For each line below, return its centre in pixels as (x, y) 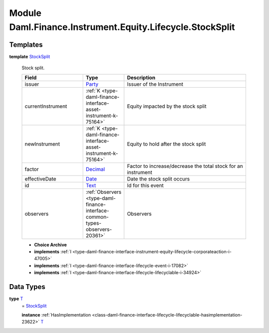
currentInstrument (46, 106)
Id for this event (145, 185)
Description (141, 77)
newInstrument (42, 144)
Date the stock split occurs (159, 178)
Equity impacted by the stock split (167, 106)
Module (25, 13)
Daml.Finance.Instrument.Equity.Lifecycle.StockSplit (122, 27)
